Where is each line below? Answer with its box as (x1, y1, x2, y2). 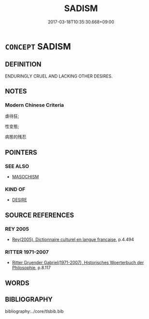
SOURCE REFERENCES (5, 211, 74, 219)
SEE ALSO (5, 163, 29, 170)
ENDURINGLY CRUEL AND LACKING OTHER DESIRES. (5, 73, 113, 79)
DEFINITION (5, 60, 42, 68)
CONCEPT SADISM (5, 41, 71, 52)
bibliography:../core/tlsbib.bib (5, 308, 64, 314)
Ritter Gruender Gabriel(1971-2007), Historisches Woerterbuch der (12, 260, 144, 266)
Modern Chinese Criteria (5, 102, 64, 109)
